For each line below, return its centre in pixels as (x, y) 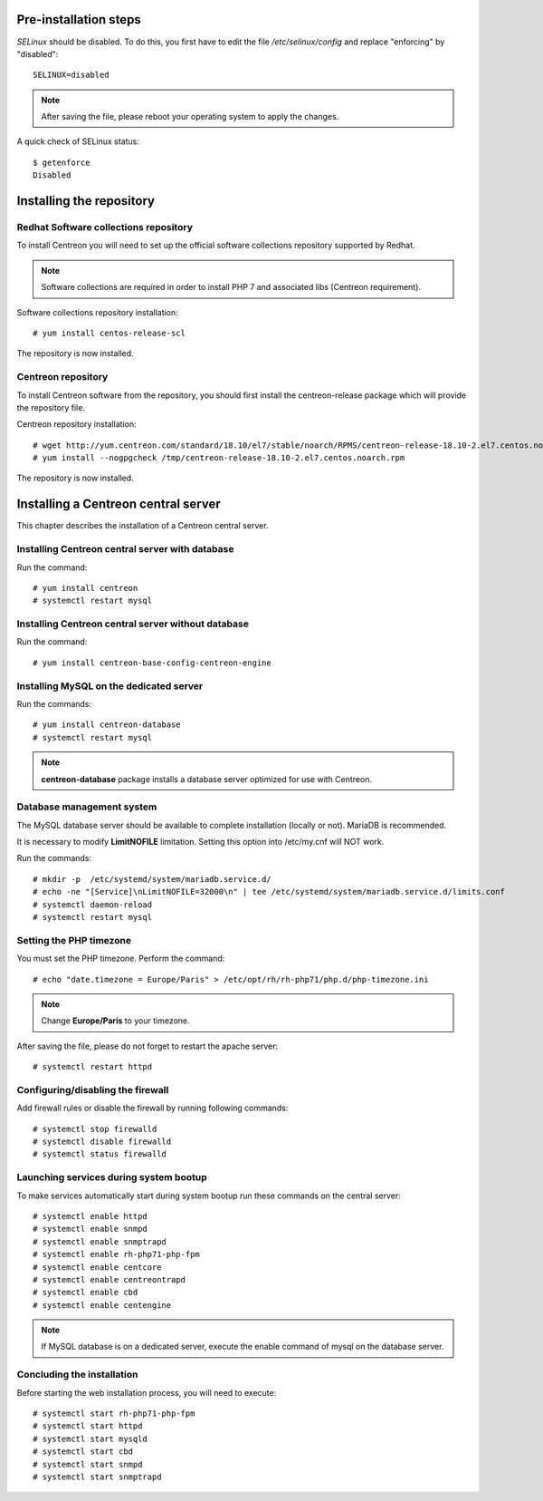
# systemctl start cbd (83, 1452)
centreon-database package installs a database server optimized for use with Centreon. (207, 779)
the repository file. (51, 407)
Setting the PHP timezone (74, 940)
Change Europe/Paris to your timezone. (115, 1021)
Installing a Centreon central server (119, 504)
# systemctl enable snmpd (90, 1229)
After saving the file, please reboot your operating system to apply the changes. (190, 117)
